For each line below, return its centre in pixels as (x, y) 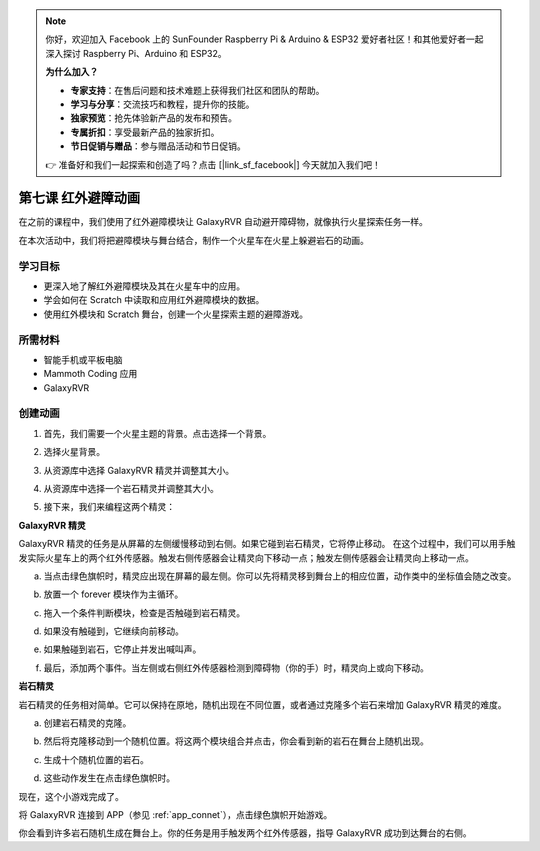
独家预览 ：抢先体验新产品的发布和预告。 (153, 118)
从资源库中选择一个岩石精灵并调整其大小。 (131, 488)
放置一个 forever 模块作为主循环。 (113, 594)
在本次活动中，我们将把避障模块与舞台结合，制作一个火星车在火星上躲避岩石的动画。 (193, 240)
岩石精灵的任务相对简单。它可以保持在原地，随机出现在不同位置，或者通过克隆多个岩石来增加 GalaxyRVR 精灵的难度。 (262, 704)
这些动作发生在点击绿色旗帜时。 (109, 778)
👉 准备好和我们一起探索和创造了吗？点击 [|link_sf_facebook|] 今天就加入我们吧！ (213, 164)
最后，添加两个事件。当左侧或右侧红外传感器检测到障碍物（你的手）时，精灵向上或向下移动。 (236, 667)
